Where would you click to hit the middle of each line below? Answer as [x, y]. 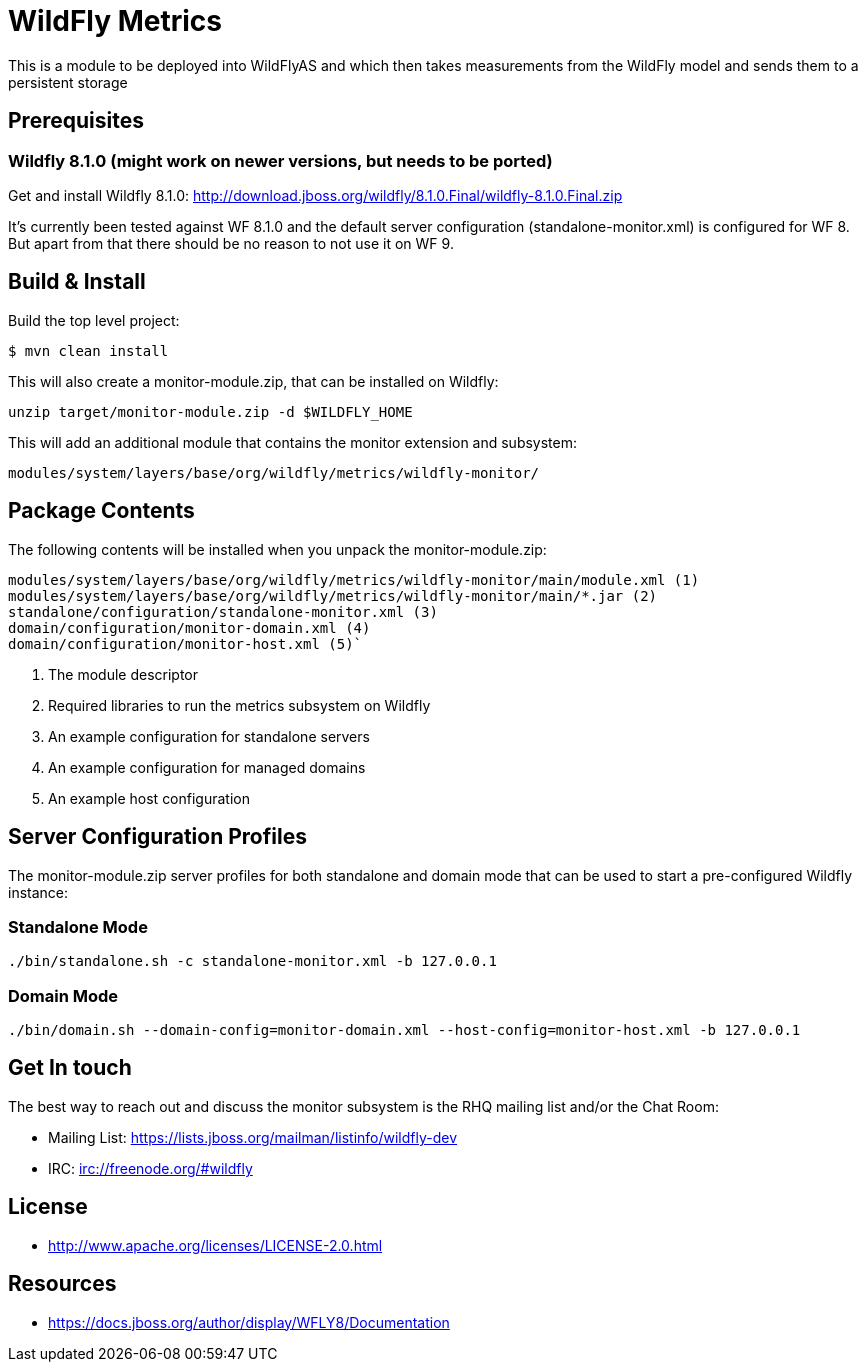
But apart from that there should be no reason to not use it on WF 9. [231, 243]
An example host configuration [149, 798]
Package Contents [101, 511]
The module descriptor [123, 674]
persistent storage [68, 82]
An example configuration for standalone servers [209, 736]
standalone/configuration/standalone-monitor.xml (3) [223, 611]
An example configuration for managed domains [207, 767]
